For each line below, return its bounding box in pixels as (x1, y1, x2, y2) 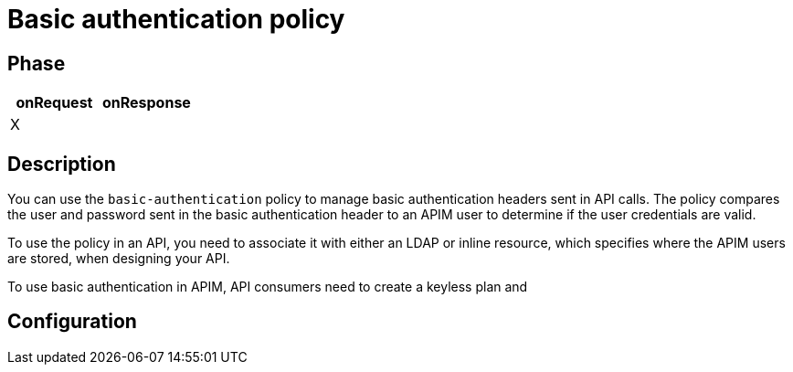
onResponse (101, 93, 191, 112)
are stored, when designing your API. (7, 250, 230, 267)
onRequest (16, 93, 93, 112)
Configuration (7, 310, 137, 334)
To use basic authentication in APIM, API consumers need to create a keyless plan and (7, 279, 528, 295)
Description (7, 152, 116, 175)
